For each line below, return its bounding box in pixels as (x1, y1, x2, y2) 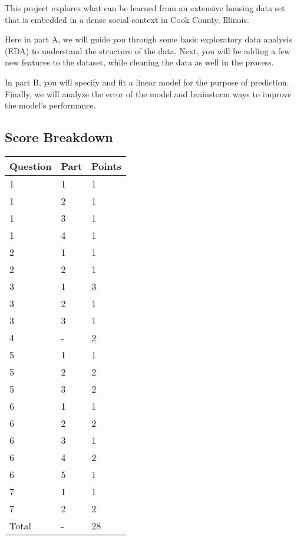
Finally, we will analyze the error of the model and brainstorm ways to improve (5, 87, 292, 100)
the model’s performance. (5, 99, 96, 111)
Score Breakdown (5, 128, 113, 146)
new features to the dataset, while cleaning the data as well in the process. (5, 56, 274, 68)
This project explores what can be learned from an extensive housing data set (5, 2, 285, 14)
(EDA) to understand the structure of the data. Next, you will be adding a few (5, 44, 291, 57)
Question (9, 159, 52, 173)
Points (91, 159, 121, 173)
